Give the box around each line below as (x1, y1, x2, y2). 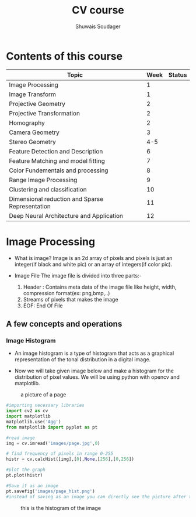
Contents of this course (6, 49, 123, 63)
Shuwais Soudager (75, 23, 121, 30)
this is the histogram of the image (20, 504, 101, 511)
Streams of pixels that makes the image (23, 296, 118, 303)
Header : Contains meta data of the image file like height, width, (23, 283, 177, 290)
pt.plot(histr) (6, 473, 43, 478)
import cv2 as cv (6, 408, 48, 414)
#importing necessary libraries (6, 402, 85, 409)
